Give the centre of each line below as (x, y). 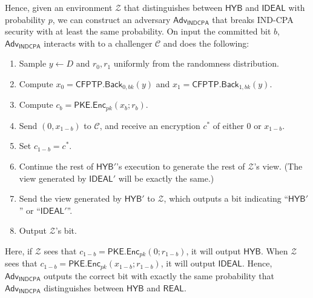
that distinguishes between (173, 7)
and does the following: (206, 43)
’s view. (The (278, 166)
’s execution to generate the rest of (181, 166)
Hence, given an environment (59, 7)
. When (274, 251)
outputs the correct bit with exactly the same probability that (159, 275)
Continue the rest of (56, 166)
